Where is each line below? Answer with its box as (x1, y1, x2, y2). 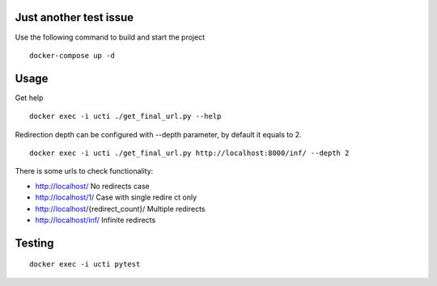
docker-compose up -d (29, 51, 115, 60)
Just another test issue (15, 11, 134, 24)
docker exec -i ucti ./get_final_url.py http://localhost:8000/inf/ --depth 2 (29, 148, 350, 158)
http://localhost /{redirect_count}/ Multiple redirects (35, 204, 206, 213)
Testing (15, 236, 54, 250)
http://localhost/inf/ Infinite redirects (35, 215, 156, 225)
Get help (15, 93, 44, 103)
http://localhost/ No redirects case (35, 181, 150, 191)
